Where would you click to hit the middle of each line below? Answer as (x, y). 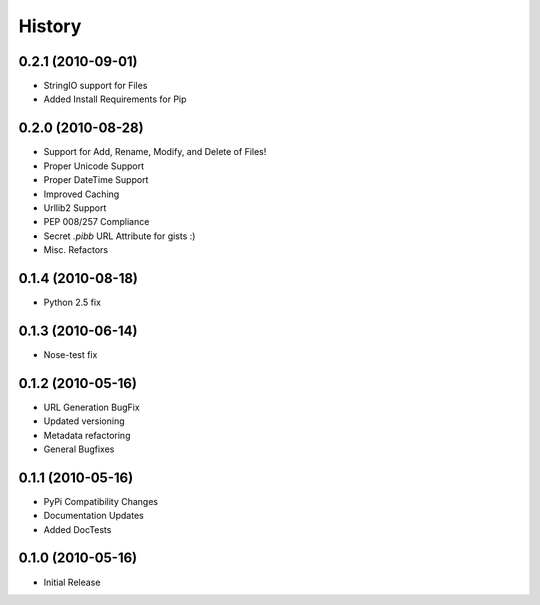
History (50, 26)
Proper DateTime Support (96, 180)
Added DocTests (77, 529)
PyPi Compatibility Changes (101, 501)
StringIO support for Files (95, 86)
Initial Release (72, 582)
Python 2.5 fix (72, 302)
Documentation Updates (93, 516)
